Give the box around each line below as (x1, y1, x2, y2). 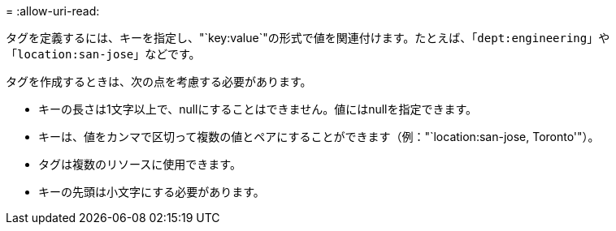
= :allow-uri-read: (6, 4, 100, 18)
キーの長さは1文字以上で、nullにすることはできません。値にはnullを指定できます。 (38, 102, 478, 116)
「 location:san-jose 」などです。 (6, 47, 201, 61)
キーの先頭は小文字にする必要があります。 (38, 185, 265, 199)
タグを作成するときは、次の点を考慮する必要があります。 (6, 75, 312, 88)
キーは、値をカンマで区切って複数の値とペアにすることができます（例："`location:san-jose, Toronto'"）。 (38, 130, 600, 143)
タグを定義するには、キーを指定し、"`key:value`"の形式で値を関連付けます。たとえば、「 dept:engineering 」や (6, 31, 610, 45)
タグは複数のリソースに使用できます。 (38, 157, 241, 171)
